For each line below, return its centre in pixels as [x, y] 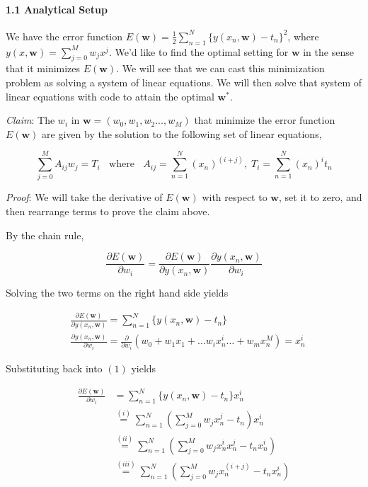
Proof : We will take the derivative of [84, 197]
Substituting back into [54, 368]
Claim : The [30, 120]
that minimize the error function [265, 120]
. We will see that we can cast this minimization [220, 68]
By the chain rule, [45, 235]
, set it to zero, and [320, 197]
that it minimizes [43, 68]
